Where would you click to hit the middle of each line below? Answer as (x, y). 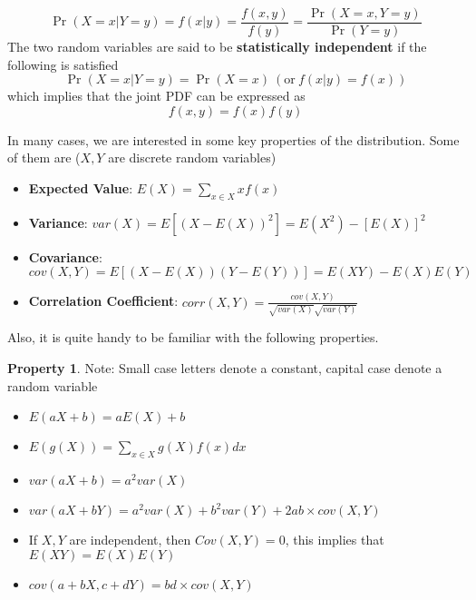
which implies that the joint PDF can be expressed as (156, 96)
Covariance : (65, 256)
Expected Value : (81, 188)
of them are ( (44, 157)
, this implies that (335, 540)
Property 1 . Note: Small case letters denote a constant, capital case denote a (225, 368)
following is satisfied (63, 64)
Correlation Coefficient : (103, 301)
